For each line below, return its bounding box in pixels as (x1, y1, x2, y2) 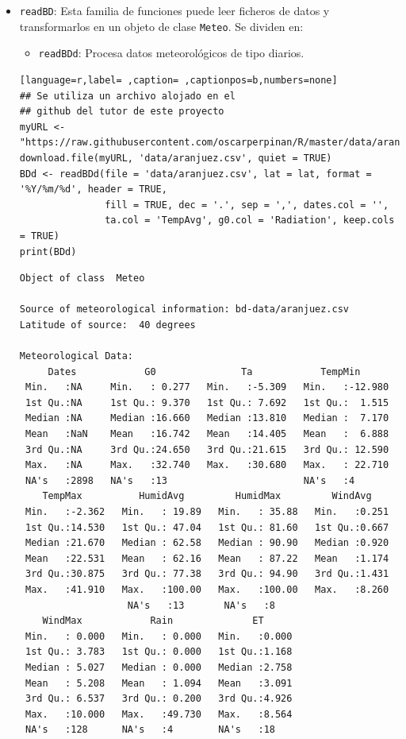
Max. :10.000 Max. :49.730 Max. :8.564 (25, 708, 293, 720)
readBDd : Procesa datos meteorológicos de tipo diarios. (38, 44, 304, 61)
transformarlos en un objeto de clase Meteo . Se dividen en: (19, 17, 304, 34)
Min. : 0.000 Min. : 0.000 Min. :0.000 (25, 630, 293, 642)
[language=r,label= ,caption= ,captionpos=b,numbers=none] (19, 74, 338, 86)
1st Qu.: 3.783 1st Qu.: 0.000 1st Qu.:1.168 (25, 646, 293, 658)
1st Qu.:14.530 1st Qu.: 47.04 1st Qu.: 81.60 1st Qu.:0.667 (25, 521, 389, 533)
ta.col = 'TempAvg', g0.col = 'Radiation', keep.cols (105, 215, 395, 226)
